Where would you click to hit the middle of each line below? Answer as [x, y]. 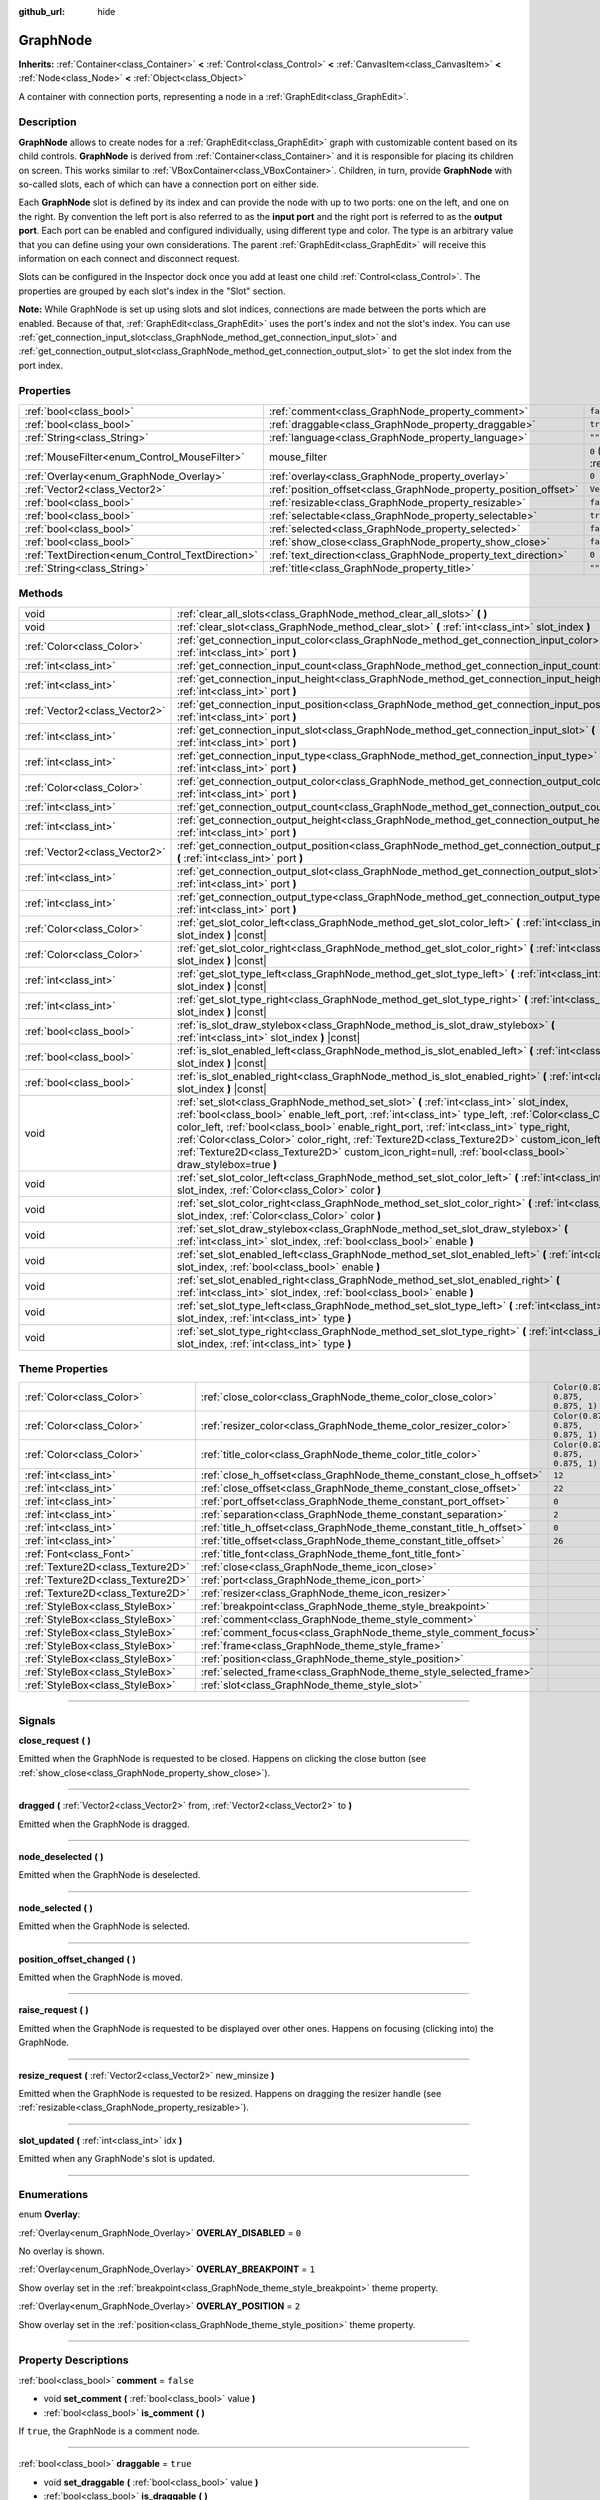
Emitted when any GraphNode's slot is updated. [116, 2159]
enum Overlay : [49, 2214]
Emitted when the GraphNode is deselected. [109, 1875]
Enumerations [53, 2194]
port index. [41, 365]
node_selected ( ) [56, 1907]
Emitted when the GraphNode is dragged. [104, 1824]
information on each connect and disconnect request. [129, 258]
